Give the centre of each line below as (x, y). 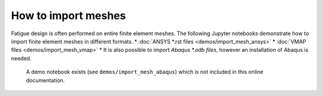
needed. (21, 58)
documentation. (45, 80)
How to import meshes (68, 16)
